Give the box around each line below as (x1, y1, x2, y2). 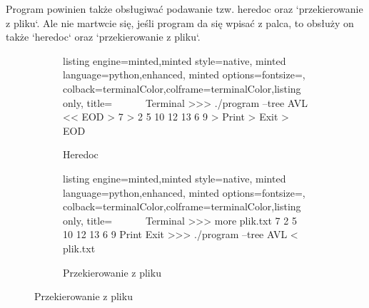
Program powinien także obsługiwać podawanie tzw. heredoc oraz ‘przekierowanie (6, 1, 363, 16)
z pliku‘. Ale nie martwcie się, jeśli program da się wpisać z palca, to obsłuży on (6, 15, 354, 30)
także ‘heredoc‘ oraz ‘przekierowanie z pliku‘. (6, 29, 201, 44)
